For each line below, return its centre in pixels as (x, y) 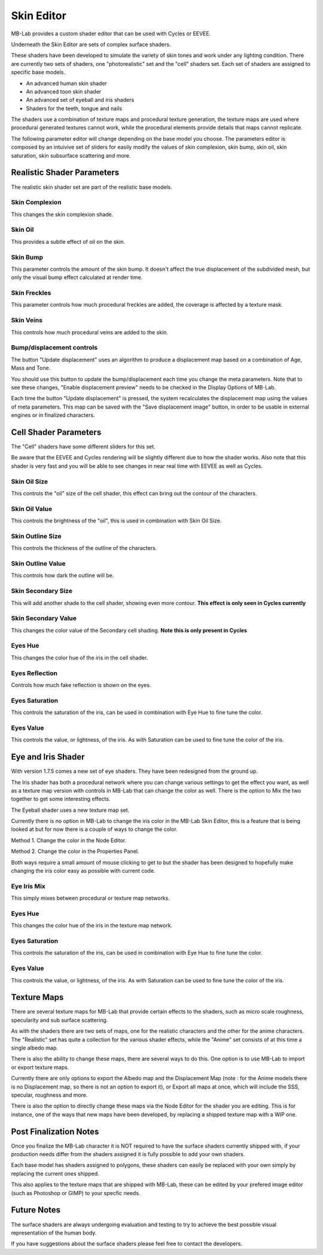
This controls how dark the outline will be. (63, 576)
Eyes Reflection (34, 673)
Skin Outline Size (36, 536)
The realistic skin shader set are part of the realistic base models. (92, 187)
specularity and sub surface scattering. (60, 1020)
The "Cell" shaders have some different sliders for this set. (83, 447)
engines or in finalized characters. (53, 415)
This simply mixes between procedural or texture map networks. (90, 898)
